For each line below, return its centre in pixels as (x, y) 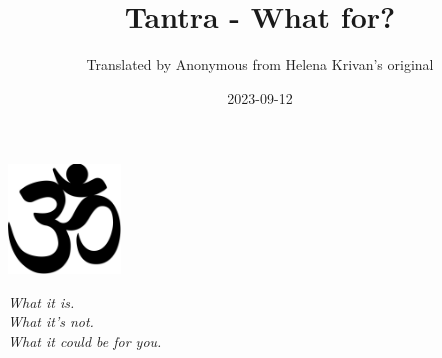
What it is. (41, 301)
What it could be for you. (85, 340)
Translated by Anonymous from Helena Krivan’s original (260, 64)
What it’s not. (51, 321)
